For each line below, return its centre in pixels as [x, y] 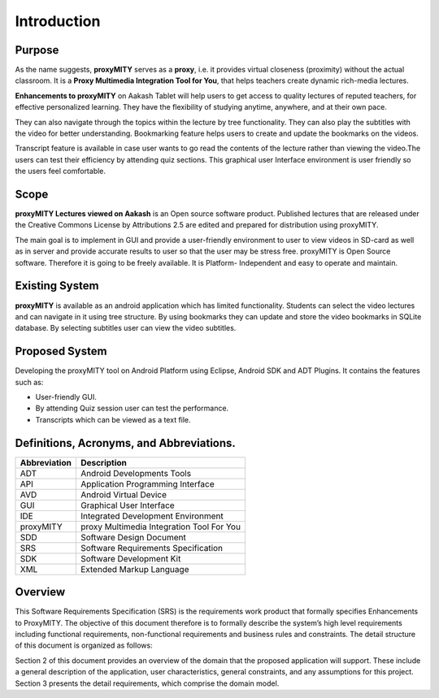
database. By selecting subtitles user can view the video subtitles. [126, 328]
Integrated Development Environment [152, 516]
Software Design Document [133, 537]
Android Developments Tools [135, 473]
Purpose [37, 50]
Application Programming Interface [147, 483]
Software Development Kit [130, 558]
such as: [29, 382]
